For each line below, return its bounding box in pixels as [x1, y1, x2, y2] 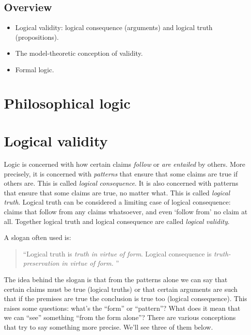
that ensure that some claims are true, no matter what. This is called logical [4, 187, 230, 197]
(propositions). [15, 32, 59, 42]
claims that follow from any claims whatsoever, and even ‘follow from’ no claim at [4, 207, 248, 217]
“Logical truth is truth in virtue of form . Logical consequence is [23, 248, 212, 258]
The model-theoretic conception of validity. [15, 48, 143, 58]
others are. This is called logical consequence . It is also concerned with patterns [4, 178, 238, 188]
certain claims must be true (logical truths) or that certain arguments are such [4, 284, 238, 294]
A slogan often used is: [4, 232, 71, 242]
